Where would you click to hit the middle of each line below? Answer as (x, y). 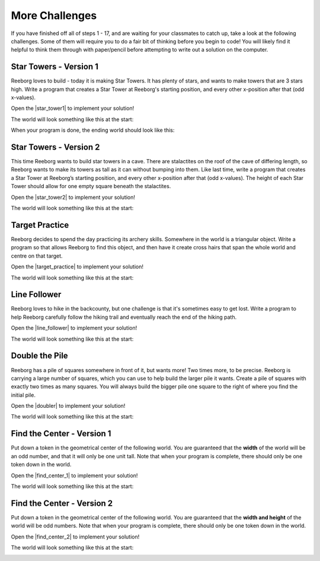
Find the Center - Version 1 (61, 434)
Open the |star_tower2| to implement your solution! (73, 197)
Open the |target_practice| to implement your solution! (77, 267)
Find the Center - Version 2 (62, 503)
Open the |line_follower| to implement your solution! (74, 328)
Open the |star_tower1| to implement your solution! (73, 108)
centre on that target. (37, 256)
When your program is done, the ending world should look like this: (93, 130)
